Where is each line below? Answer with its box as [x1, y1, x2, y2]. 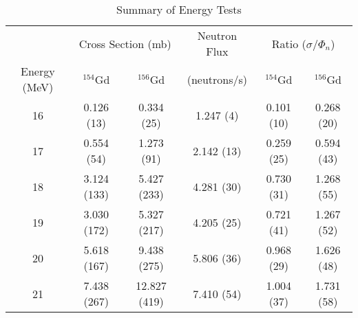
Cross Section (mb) [78, 35, 171, 52]
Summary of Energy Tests [116, 1, 242, 17]
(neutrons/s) [187, 71, 248, 87]
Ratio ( [271, 35, 306, 52]
